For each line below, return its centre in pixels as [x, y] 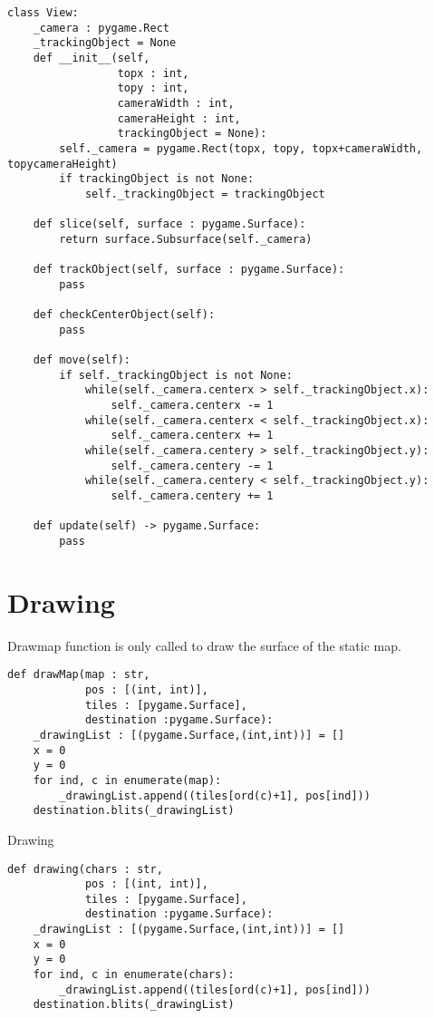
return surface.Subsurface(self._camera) [186, 239]
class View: [43, 13]
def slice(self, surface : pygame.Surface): [169, 224]
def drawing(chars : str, [85, 869]
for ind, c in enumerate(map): [127, 780]
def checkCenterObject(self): [124, 315]
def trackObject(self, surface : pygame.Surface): [189, 270]
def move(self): [82, 360]
